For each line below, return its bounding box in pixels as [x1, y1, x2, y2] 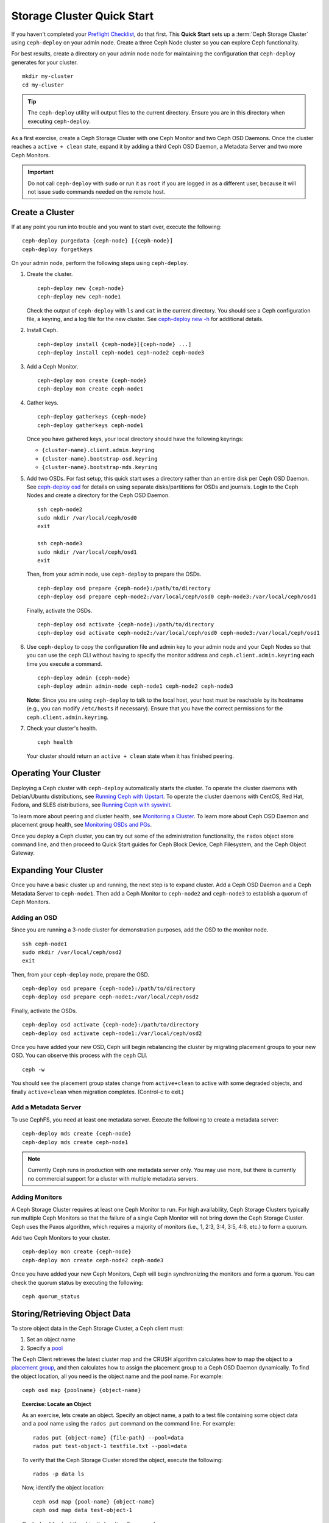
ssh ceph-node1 [22, 940, 68, 947]
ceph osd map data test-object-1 [32, 1507, 133, 1514]
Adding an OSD [11, 913, 57, 922]
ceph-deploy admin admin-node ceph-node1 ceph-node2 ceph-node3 [37, 683, 234, 690]
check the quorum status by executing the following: [11, 1279, 143, 1286]
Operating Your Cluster [11, 768, 101, 779]
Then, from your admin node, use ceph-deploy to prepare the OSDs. [26, 570, 202, 578]
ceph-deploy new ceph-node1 [37, 293, 121, 300]
